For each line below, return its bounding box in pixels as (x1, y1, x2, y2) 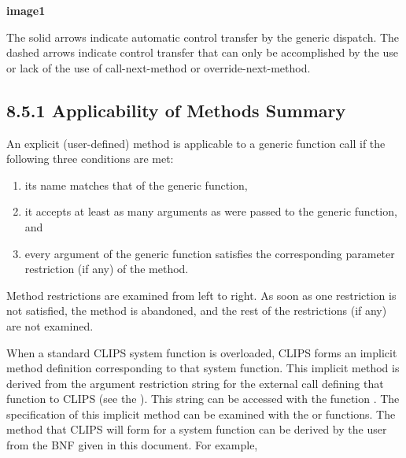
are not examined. (6, 317, 94, 334)
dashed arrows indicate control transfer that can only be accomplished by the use (6, 44, 398, 61)
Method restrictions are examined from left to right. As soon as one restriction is (6, 286, 397, 303)
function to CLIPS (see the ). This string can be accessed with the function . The (6, 390, 400, 407)
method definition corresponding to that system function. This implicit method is (6, 360, 400, 376)
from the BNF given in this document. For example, (6, 437, 258, 453)
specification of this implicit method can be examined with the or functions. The (6, 405, 396, 422)
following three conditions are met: (6, 150, 174, 167)
